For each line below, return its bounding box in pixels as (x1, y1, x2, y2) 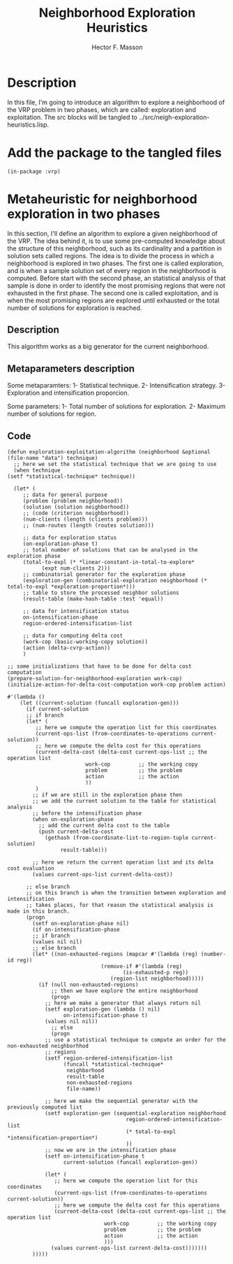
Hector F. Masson (91, 43, 143, 51)
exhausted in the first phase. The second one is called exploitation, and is (7, 288, 218, 297)
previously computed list (7, 1104, 82, 1111)
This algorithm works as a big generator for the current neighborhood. (7, 342, 209, 351)
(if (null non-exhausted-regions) (38, 981, 139, 988)
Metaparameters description (7, 363, 135, 374)
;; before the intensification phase (32, 810, 142, 817)
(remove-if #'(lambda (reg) (100, 963, 183, 970)
